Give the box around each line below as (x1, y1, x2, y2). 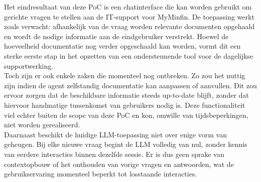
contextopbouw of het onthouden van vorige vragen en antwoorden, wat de (4, 158, 234, 169)
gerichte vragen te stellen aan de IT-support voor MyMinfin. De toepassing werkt (4, 11, 254, 22)
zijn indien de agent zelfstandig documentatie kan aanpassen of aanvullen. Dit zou (4, 80, 257, 90)
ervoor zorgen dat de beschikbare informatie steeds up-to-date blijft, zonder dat (4, 90, 249, 100)
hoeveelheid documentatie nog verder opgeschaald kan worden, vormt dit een (4, 41, 241, 51)
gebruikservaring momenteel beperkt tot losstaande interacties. (4, 168, 197, 179)
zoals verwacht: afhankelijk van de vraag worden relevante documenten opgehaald (4, 21, 255, 32)
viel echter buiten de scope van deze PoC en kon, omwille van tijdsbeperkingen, (4, 109, 248, 120)
